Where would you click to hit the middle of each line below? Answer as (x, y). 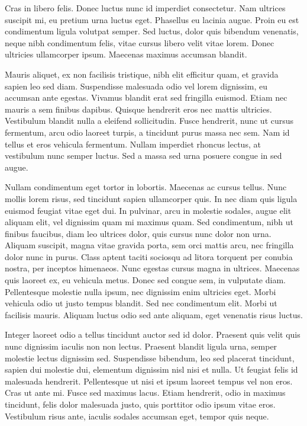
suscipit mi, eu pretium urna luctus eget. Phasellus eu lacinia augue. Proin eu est (152, 19)
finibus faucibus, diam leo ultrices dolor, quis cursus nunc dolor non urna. (138, 233)
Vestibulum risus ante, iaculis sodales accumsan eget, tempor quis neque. (137, 416)
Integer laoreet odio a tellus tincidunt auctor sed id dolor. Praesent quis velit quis (153, 334)
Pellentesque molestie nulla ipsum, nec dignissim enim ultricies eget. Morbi (140, 291)
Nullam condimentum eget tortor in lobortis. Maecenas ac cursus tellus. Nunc (146, 187)
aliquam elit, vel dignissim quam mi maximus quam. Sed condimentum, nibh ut (149, 222)
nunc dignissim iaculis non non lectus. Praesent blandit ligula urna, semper (141, 346)
